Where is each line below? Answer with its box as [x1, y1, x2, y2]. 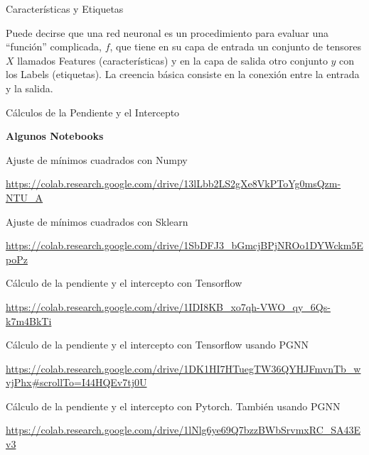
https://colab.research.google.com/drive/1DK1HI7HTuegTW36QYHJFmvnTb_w [6, 361, 361, 375]
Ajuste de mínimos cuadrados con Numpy [6, 152, 188, 167]
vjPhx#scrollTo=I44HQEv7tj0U [6, 375, 147, 390]
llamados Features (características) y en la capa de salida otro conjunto [17, 53, 328, 67]
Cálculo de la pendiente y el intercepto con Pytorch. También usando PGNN [6, 398, 341, 413]
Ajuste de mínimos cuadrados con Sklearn [6, 214, 188, 229]
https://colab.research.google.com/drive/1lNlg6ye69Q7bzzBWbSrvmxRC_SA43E [6, 422, 361, 437]
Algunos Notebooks [6, 128, 104, 143]
